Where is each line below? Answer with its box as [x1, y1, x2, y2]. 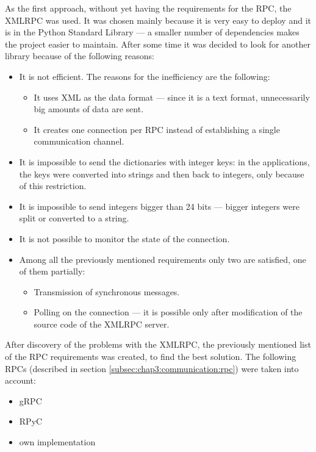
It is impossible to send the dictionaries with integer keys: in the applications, [19, 155, 310, 168]
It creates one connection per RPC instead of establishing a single [34, 123, 280, 135]
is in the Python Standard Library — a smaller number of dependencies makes [5, 26, 300, 38]
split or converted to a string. [19, 212, 129, 224]
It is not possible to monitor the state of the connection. [19, 232, 230, 245]
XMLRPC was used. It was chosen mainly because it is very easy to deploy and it [5, 13, 311, 26]
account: [5, 374, 36, 387]
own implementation [19, 436, 96, 448]
